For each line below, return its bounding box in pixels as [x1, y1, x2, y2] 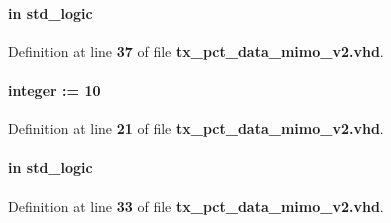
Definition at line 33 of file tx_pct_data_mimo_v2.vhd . [8, 195, 384, 216]
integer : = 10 [8, 79, 101, 100]
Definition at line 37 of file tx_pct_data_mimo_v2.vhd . [8, 40, 384, 61]
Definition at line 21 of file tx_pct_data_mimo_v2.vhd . [8, 118, 384, 139]
